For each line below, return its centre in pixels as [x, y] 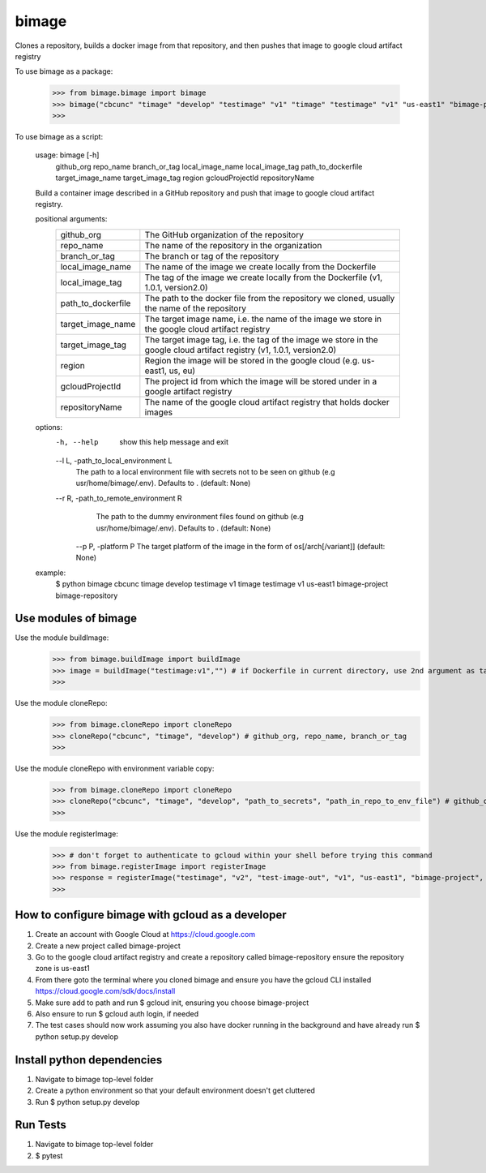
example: [51, 573]
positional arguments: [71, 219]
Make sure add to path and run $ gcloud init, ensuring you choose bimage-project [172, 1003]
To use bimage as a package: [64, 71]
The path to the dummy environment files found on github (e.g [200, 517]
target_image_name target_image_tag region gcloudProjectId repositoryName [185, 178]
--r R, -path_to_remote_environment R [119, 498]
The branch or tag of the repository [212, 256]
